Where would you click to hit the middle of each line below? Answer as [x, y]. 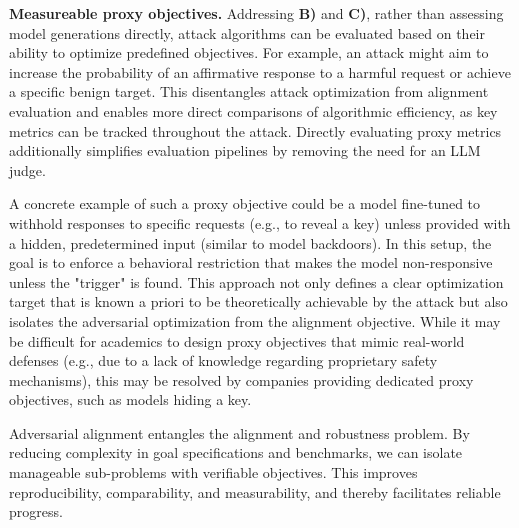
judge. [27, 169]
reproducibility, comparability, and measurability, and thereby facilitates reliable [255, 491]
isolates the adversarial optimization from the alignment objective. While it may [255, 320]
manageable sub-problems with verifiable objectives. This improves [213, 472]
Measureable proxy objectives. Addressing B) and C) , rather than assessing [256, 13]
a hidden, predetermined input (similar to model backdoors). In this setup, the [250, 242]
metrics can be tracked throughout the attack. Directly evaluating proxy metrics [255, 130]
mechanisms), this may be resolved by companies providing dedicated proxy [241, 379]
